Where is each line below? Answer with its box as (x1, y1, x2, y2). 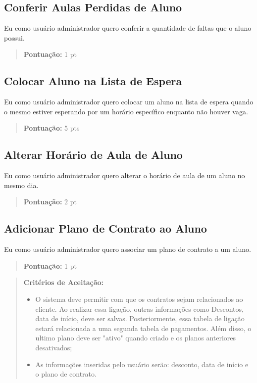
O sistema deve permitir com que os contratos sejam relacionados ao (35, 293, 243, 304)
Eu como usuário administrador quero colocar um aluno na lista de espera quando (4, 96, 254, 107)
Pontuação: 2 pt (23, 196, 77, 207)
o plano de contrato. (35, 369, 97, 379)
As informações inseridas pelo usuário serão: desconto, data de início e (35, 359, 249, 369)
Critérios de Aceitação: (23, 277, 104, 287)
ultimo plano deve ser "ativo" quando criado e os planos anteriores (35, 333, 236, 343)
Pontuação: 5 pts (23, 123, 80, 133)
